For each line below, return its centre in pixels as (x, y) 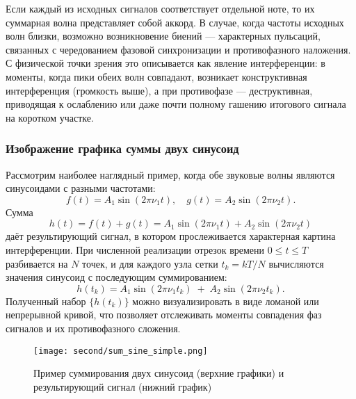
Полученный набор (46, 301)
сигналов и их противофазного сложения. (93, 328)
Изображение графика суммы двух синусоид (122, 148)
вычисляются (296, 263)
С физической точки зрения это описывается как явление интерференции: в (165, 63)
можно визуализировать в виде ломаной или (226, 301)
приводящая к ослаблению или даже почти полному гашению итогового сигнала (176, 104)
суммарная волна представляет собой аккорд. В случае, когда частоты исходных (175, 22)
